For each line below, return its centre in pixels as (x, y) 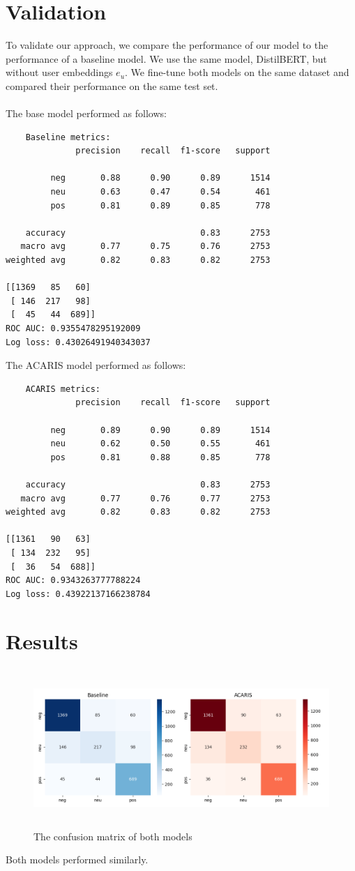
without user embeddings (59, 72)
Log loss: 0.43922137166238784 (78, 594)
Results (42, 641)
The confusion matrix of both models (113, 836)
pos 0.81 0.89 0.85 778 (160, 205)
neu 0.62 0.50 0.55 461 (160, 444)
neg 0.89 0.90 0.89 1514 (160, 430)
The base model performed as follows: (86, 113)
